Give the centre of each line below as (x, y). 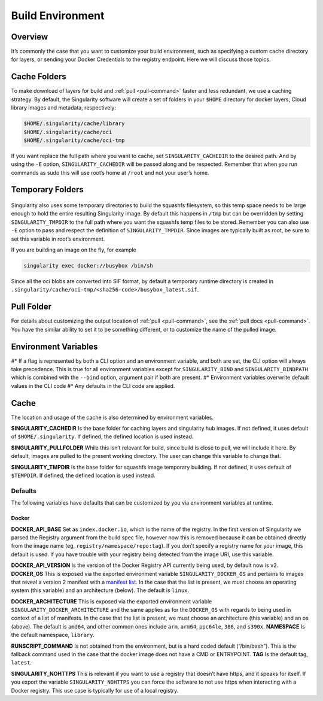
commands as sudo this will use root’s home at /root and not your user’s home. (110, 172)
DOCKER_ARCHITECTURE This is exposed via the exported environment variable (112, 601)
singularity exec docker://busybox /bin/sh (89, 266)
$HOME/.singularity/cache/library (74, 124)
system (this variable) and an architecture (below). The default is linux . (100, 590)
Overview (30, 37)
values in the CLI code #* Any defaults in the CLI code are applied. (93, 386)
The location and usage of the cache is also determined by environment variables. (112, 417)
